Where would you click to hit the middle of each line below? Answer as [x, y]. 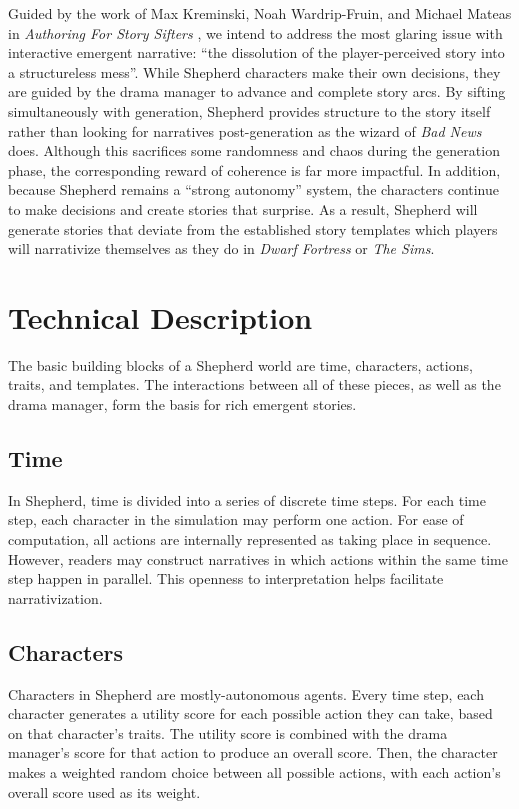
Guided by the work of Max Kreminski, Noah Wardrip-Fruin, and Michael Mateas [260, 13]
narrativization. [55, 597]
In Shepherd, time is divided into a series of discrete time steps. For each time [247, 499]
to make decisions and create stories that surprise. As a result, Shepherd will [243, 208]
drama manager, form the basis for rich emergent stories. [182, 404]
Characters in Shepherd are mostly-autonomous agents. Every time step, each [246, 693]
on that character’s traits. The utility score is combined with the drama [228, 732]
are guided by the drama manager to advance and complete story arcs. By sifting [257, 91]
